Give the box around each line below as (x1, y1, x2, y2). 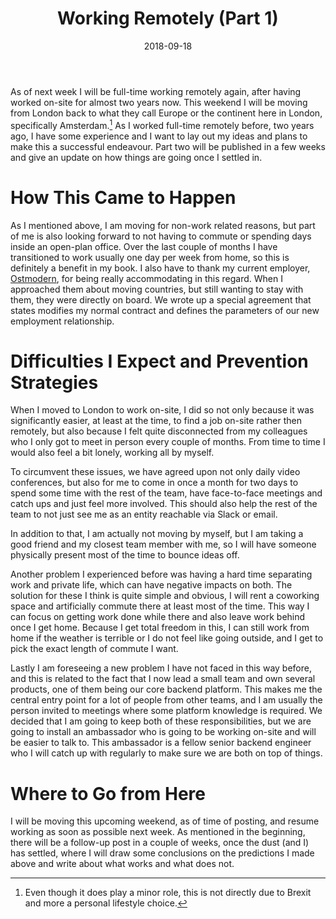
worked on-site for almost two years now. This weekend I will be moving (10, 96, 308, 108)
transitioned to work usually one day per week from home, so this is (10, 251, 290, 263)
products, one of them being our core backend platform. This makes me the (10, 683, 323, 696)
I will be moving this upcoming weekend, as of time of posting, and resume (10, 815, 320, 827)
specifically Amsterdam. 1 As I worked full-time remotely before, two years (10, 117, 315, 131)
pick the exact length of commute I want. (10, 643, 179, 655)
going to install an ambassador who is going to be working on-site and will (10, 726, 317, 738)
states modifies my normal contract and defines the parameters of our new (10, 304, 320, 316)
